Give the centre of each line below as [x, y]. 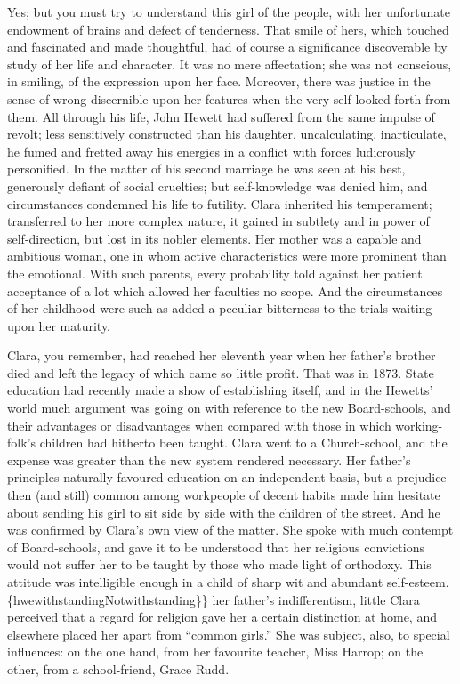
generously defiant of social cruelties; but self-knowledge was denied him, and [218, 185]
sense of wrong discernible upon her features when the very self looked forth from [229, 98]
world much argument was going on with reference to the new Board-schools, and [229, 408]
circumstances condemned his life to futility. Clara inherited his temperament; [220, 203]
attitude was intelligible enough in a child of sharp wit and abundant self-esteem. [228, 582]
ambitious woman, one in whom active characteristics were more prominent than [227, 256]
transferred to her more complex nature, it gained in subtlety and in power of [218, 221]
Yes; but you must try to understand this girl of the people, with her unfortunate [229, 12]
